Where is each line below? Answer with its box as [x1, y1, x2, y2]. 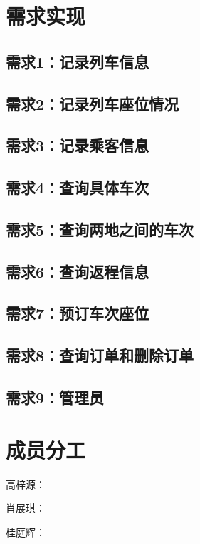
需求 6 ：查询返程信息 [6, 260, 149, 282]
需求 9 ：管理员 [6, 386, 105, 408]
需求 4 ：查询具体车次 [6, 176, 149, 198]
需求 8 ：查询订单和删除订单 [6, 344, 194, 366]
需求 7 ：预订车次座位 [6, 302, 149, 324]
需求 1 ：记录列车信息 [6, 50, 149, 72]
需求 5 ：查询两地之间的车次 [6, 218, 194, 240]
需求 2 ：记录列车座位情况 [6, 92, 179, 114]
